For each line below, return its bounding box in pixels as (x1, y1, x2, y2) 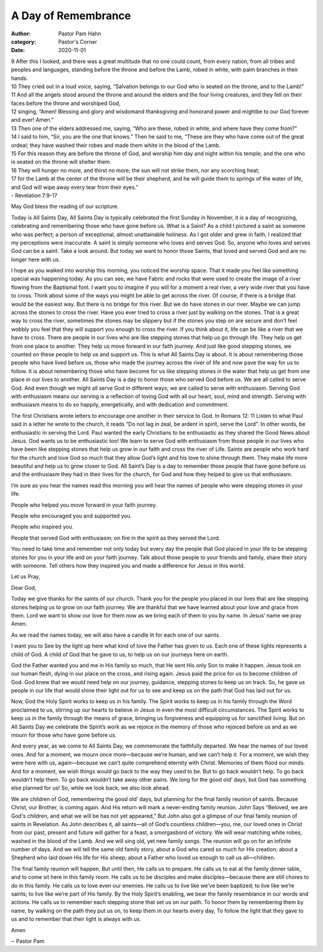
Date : (11, 47, 25, 54)
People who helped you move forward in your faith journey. (11, 501, 157, 508)
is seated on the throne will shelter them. (11, 158, 112, 165)
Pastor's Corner (58, 38, 97, 45)
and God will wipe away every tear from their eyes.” (11, 183, 139, 191)
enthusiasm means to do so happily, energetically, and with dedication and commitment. (11, 401, 229, 408)
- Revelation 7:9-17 (11, 192, 57, 199)
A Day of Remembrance (11, 9, 131, 22)
